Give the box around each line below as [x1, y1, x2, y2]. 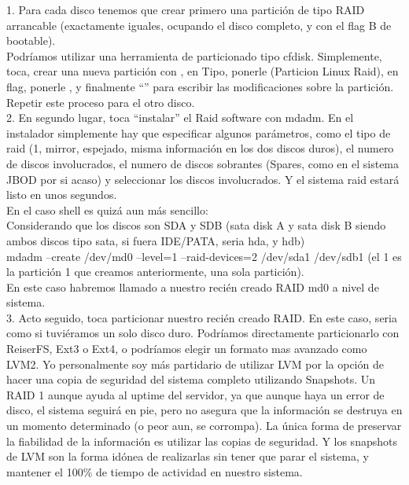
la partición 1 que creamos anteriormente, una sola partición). [6, 263, 304, 280]
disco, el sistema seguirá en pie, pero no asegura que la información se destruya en [6, 402, 403, 418]
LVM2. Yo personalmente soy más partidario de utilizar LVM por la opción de [6, 355, 384, 372]
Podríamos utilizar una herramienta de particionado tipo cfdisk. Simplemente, [6, 47, 382, 64]
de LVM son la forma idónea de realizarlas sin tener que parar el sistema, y [6, 448, 369, 465]
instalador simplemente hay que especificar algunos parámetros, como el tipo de [6, 124, 391, 141]
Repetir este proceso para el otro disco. [6, 94, 195, 110]
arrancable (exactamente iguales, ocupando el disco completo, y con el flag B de [6, 17, 392, 33]
